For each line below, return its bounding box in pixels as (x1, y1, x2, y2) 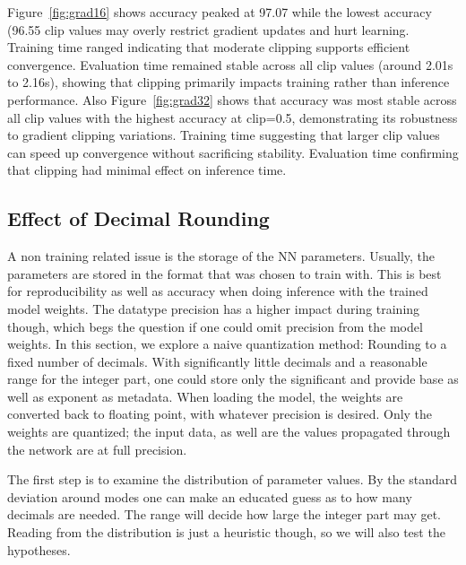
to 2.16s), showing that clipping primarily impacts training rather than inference (7, 73, 450, 91)
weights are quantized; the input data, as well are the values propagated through (7, 422, 451, 441)
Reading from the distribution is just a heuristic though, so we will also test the (7, 523, 445, 542)
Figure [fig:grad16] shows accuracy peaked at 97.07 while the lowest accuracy (7, 3, 432, 21)
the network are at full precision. (7, 439, 187, 458)
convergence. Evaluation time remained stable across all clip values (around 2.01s (7, 55, 453, 74)
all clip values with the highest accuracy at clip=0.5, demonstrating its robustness (7, 108, 458, 126)
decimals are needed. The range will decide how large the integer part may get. (7, 505, 441, 524)
